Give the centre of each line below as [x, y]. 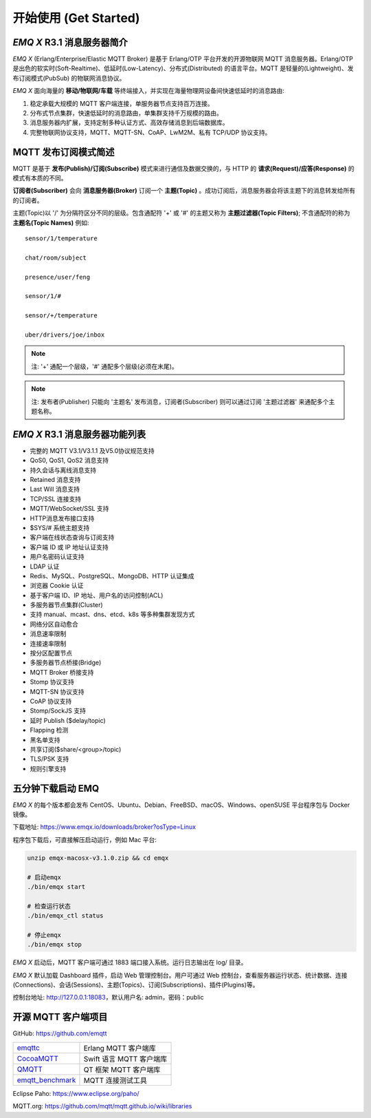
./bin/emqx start [56, 887]
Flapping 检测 [49, 730]
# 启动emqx [44, 877]
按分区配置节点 [51, 653]
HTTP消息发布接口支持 [62, 518]
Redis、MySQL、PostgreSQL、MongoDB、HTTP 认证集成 [112, 576]
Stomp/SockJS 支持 [58, 711]
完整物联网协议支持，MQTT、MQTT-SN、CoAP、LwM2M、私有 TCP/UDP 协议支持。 [150, 132]
